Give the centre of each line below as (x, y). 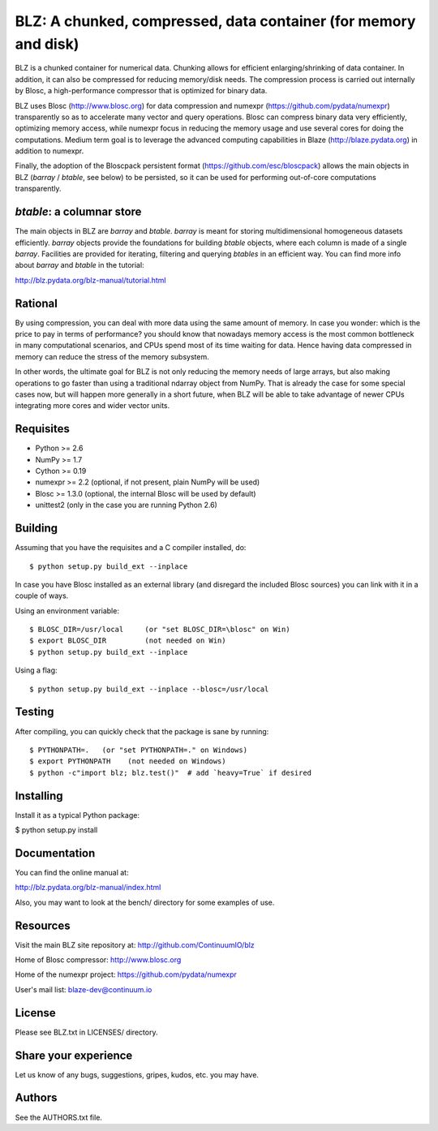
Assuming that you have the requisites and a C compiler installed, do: (131, 548)
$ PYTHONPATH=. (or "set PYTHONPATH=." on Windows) (138, 750)
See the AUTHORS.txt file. (59, 1117)
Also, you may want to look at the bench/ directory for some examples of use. (145, 902)
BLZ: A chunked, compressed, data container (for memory (215, 21)
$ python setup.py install (56, 830)
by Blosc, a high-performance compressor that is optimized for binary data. (141, 91)
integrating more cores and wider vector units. (92, 406)
